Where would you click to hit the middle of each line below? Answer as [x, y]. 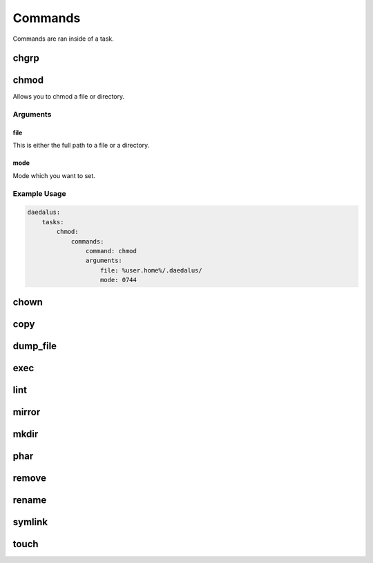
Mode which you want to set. [54, 175]
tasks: [53, 222]
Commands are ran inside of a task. [63, 39]
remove [29, 478]
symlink [30, 522]
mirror [27, 412]
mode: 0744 [119, 280]
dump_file [35, 346]
